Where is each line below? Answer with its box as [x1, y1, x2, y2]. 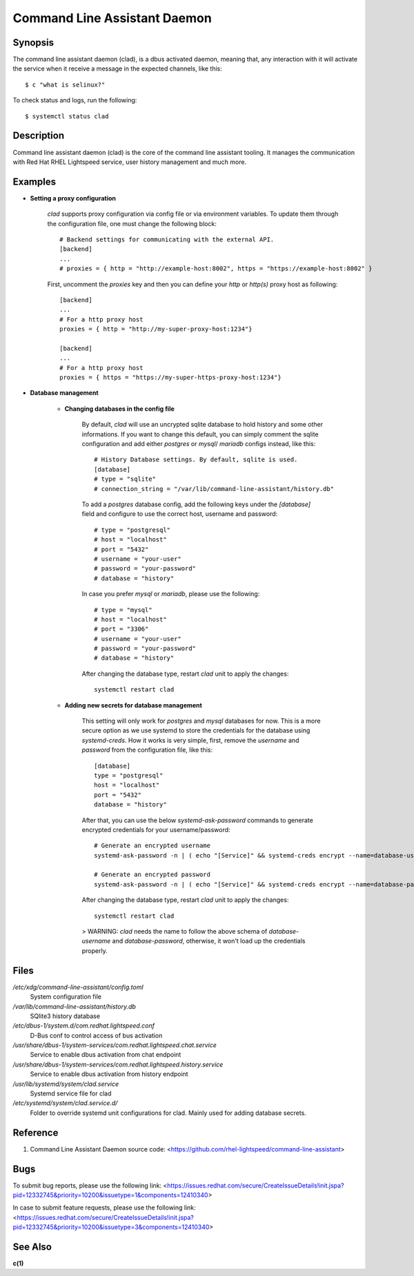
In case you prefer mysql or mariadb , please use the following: [81, 590, 260, 598]
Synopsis [12, 37, 55, 48]
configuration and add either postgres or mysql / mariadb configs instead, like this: [81, 440, 316, 448]
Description [12, 130, 65, 142]
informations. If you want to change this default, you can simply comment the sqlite [81, 429, 319, 438]
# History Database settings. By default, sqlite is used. [94, 456, 298, 463]
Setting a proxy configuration [30, 194, 117, 202]
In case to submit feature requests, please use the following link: [12, 1203, 196, 1212]
